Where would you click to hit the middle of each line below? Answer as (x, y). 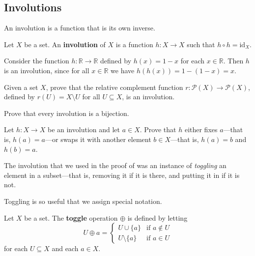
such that (201, 44)
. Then (233, 61)
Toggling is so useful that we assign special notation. (83, 201)
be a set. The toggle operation (71, 217)
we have (123, 70)
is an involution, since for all (47, 70)
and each (65, 248)
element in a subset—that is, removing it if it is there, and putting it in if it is (122, 175)
